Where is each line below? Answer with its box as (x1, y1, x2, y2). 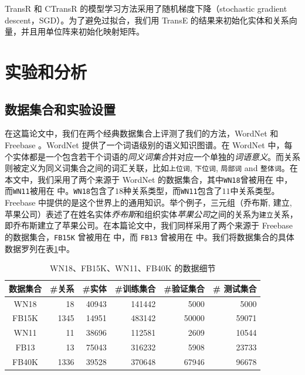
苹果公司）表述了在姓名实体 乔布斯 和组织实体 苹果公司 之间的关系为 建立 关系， (5, 207, 298, 220)
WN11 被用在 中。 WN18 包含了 (13, 185, 115, 197)
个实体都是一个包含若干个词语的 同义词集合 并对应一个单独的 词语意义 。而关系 (5, 150, 300, 162)
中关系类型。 (230, 185, 280, 197)
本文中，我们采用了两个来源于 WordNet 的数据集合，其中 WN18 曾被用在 (5, 173, 273, 185)
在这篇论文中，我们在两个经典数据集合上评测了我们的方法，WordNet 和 (5, 127, 279, 139)
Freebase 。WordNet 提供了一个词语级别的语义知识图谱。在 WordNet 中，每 (5, 138, 293, 151)
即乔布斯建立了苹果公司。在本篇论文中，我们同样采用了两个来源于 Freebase (5, 219, 293, 231)
